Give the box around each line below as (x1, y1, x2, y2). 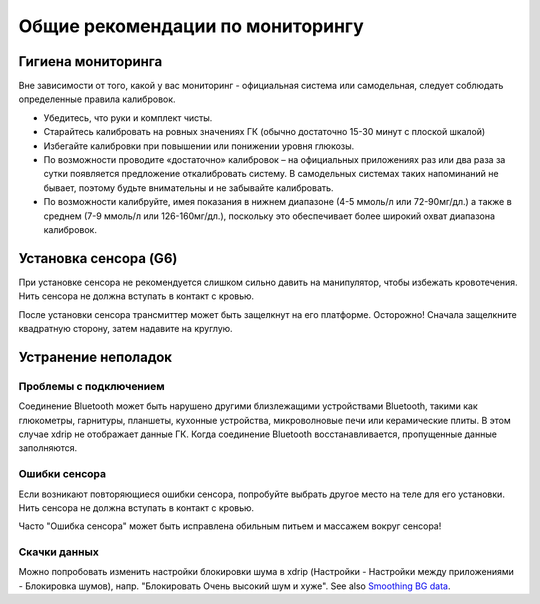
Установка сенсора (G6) (18, 250, 178, 267)
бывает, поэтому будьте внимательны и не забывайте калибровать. (43, 181, 334, 194)
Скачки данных (18, 545, 99, 559)
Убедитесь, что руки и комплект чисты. (43, 111, 213, 124)
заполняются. (18, 442, 78, 454)
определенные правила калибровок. (18, 93, 176, 105)
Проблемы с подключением (18, 379, 165, 393)
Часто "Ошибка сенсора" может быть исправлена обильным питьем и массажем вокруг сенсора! (18, 520, 442, 532)
